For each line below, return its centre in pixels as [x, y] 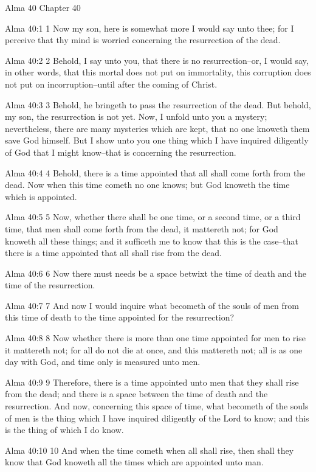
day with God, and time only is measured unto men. [103, 362]
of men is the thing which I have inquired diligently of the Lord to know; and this [157, 418]
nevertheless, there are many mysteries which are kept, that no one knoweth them [157, 128]
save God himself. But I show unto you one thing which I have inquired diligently [157, 140]
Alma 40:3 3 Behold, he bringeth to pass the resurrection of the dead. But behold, [158, 104]
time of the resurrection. [50, 285]
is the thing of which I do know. [64, 430]
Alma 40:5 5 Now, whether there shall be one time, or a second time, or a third [153, 217]
